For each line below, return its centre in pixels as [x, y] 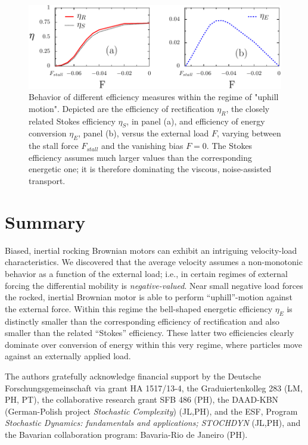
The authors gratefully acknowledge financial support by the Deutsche [133, 376]
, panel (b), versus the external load [144, 133]
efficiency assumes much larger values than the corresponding [141, 157]
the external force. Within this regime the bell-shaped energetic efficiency [139, 308]
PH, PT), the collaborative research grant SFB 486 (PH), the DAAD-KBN [142, 399]
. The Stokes [229, 146]
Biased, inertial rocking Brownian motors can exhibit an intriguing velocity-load [151, 250]
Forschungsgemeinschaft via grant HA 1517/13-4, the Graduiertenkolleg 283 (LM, [154, 388]
